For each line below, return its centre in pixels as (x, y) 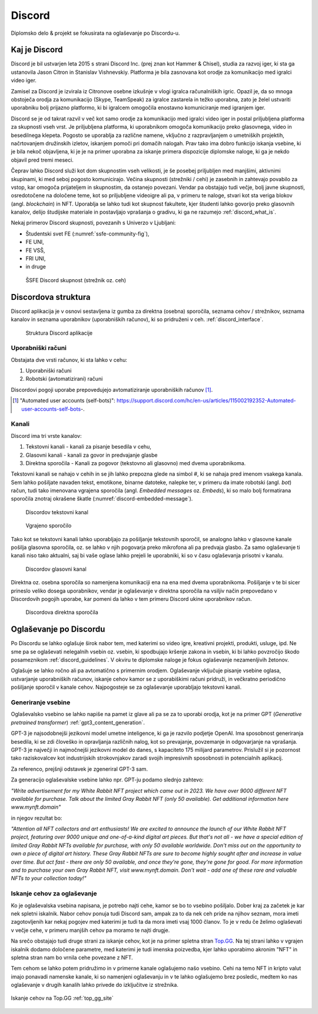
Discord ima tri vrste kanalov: (46, 436)
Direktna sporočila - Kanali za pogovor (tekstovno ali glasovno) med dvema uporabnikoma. (136, 463)
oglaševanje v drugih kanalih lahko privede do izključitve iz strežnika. (95, 985)
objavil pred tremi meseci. (42, 160)
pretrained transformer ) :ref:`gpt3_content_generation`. (78, 722)
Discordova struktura (51, 297)
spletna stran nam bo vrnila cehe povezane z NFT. (72, 957)
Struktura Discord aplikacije (59, 333)
